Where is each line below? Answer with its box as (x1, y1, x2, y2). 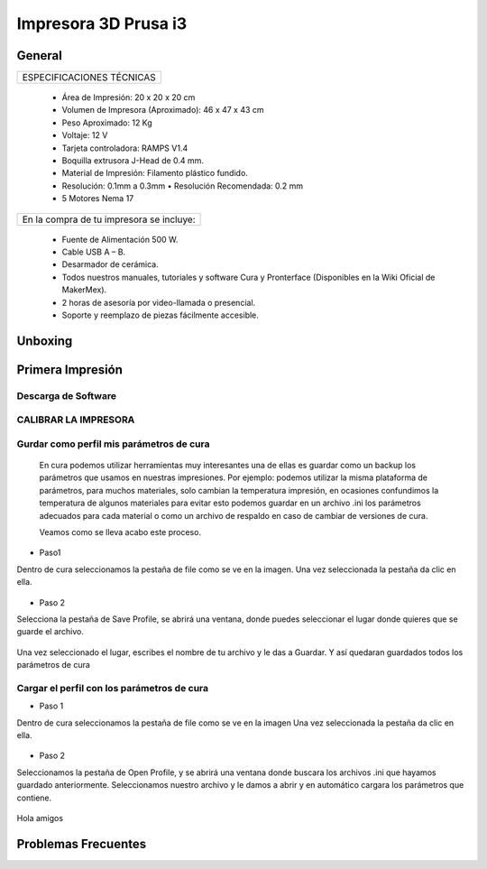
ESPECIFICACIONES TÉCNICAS (22, 71, 157, 84)
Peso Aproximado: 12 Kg (61, 117, 152, 128)
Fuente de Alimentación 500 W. (61, 234, 179, 245)
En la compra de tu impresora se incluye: (22, 213, 196, 226)
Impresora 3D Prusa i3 (16, 14, 188, 33)
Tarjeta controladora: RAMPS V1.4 (61, 143, 188, 153)
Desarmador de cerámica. (61, 259, 159, 270)
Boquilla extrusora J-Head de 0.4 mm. (61, 155, 205, 166)
